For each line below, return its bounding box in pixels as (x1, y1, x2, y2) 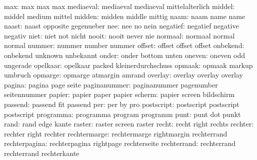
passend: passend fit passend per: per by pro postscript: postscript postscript (4, 98, 239, 109)
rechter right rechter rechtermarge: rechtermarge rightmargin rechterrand (4, 128, 227, 138)
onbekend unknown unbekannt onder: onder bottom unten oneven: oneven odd (4, 49, 245, 60)
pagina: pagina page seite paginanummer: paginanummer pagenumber (4, 79, 218, 89)
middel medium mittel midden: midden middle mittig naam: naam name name (4, 10, 245, 21)
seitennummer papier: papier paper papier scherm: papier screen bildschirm (4, 89, 235, 99)
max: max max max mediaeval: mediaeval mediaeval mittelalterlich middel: (4, 1, 235, 11)
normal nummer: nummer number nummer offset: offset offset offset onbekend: (4, 40, 244, 50)
